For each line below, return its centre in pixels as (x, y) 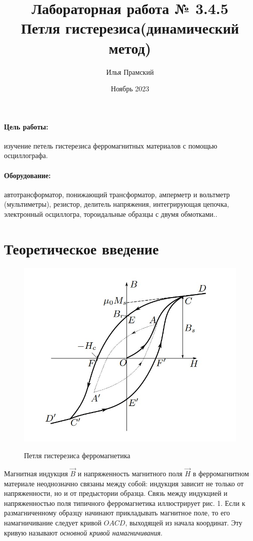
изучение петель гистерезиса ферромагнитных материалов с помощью (111, 145)
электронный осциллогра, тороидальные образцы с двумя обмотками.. (111, 214)
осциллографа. (26, 155)
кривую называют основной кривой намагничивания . (83, 532)
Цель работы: (26, 126)
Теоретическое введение (81, 248)
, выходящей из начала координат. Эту (184, 522)
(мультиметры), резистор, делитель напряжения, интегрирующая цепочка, (116, 204)
